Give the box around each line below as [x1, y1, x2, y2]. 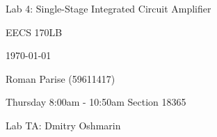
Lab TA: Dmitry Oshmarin [6, 118, 121, 132]
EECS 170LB [6, 24, 63, 39]
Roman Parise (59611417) [6, 71, 115, 86]
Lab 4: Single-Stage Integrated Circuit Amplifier [6, 1, 211, 15]
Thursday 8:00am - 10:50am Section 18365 [6, 95, 186, 109]
